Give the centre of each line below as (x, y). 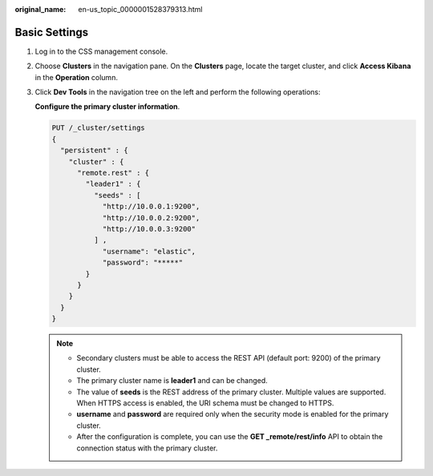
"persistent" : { (94, 151)
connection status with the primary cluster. (147, 448)
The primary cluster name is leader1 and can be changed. (172, 381)
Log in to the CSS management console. (101, 51)
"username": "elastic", (149, 251)
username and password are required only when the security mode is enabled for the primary (233, 414)
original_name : (40, 9)
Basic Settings (52, 32)
